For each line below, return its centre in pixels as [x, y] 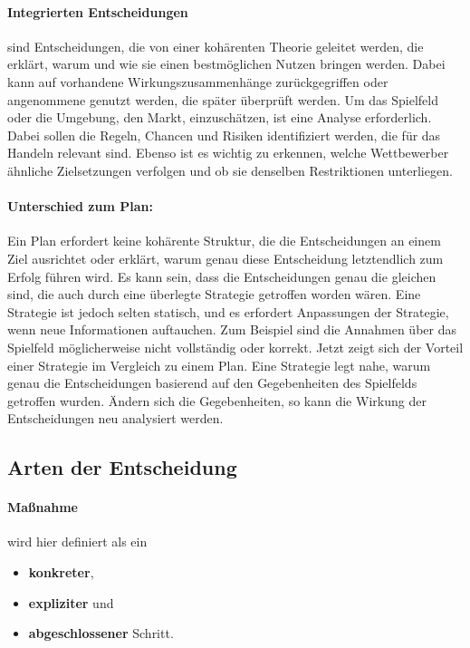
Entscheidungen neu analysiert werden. [115, 418]
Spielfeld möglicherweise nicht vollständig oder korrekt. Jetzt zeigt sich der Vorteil [235, 347]
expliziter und [71, 602]
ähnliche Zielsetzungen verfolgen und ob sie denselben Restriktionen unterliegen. [230, 170]
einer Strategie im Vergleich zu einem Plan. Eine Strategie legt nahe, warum [219, 365]
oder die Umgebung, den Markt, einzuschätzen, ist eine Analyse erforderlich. [220, 117]
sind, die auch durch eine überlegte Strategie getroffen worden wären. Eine [214, 294]
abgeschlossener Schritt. [101, 633]
